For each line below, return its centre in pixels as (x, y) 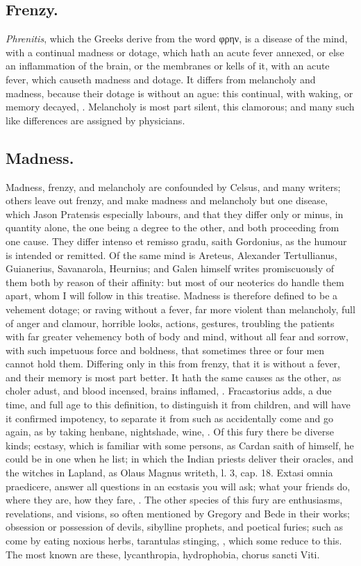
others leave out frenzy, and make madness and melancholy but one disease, (167, 200)
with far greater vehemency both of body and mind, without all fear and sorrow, (177, 336)
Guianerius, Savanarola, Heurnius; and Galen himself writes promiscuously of (170, 268)
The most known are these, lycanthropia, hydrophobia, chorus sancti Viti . (163, 554)
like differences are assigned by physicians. (95, 120)
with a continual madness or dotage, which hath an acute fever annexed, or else (175, 52)
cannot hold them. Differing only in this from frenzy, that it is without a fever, (173, 364)
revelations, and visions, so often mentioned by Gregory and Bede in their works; (178, 513)
